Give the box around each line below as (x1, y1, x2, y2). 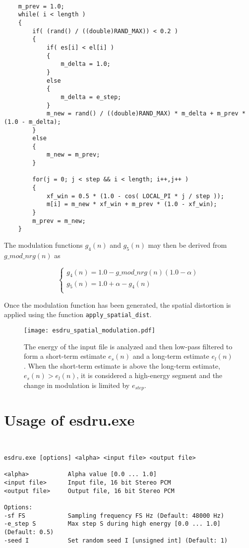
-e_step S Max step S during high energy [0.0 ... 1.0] (4, 520, 221, 528)
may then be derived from (148, 240, 227, 250)
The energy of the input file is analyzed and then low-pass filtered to (24, 341, 233, 351)
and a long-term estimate (132, 351, 209, 361)
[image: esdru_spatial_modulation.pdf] (24, 327, 155, 334)
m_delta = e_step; (61, 93, 122, 101)
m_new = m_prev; (46, 151, 100, 159)
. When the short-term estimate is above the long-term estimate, (24, 360, 220, 371)
